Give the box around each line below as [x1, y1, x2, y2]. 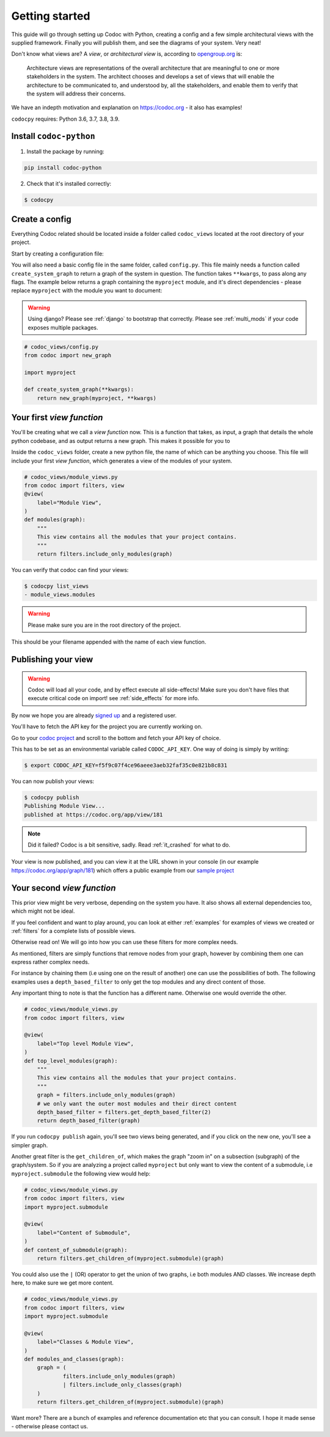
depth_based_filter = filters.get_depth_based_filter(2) [37, 1109, 211, 1115]
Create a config [11, 214, 71, 224]
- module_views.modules [24, 591, 96, 598]
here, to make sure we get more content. [11, 1279, 114, 1286]
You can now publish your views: [11, 777, 95, 785]
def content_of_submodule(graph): [24, 1247, 128, 1253]
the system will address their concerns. [26, 89, 126, 97]
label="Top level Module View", [37, 1040, 134, 1047]
